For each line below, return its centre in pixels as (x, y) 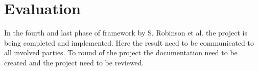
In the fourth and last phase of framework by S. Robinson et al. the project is (126, 33)
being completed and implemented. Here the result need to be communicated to (129, 42)
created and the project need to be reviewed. (74, 62)
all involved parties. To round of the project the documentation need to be (121, 52)
